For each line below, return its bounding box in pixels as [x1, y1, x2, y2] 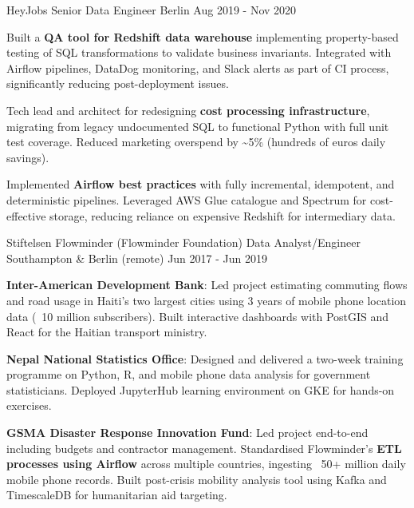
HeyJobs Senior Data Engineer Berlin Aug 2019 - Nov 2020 [6, 2, 297, 18]
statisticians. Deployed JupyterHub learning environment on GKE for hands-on [6, 381, 395, 398]
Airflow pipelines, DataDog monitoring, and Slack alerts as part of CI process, [6, 59, 389, 76]
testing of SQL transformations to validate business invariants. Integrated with [6, 44, 392, 61]
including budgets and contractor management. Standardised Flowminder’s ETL [6, 439, 402, 456]
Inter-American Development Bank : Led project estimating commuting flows [6, 276, 408, 293]
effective [6, 207, 46, 224]
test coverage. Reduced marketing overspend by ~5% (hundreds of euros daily [6, 133, 386, 150]
